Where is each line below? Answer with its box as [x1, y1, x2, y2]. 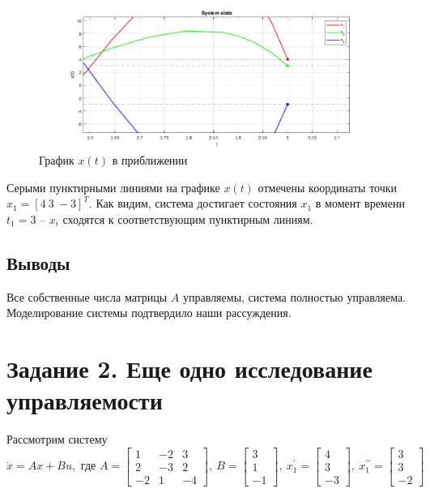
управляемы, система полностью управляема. [183, 288, 407, 305]
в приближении [112, 152, 188, 169]
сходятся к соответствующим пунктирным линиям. [62, 210, 313, 227]
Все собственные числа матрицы [6, 288, 168, 305]
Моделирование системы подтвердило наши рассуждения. [6, 304, 292, 321]
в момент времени [315, 195, 405, 212]
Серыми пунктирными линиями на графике [6, 178, 220, 195]
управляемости [6, 384, 163, 417]
